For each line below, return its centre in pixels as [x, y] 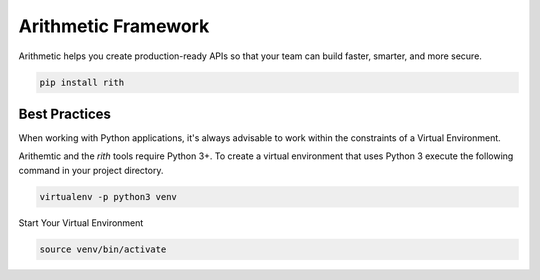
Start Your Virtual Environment [81, 222]
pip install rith [82, 82]
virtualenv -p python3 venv [108, 196]
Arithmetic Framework [114, 26]
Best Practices [65, 113]
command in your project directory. [91, 170]
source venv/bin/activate [103, 249]
